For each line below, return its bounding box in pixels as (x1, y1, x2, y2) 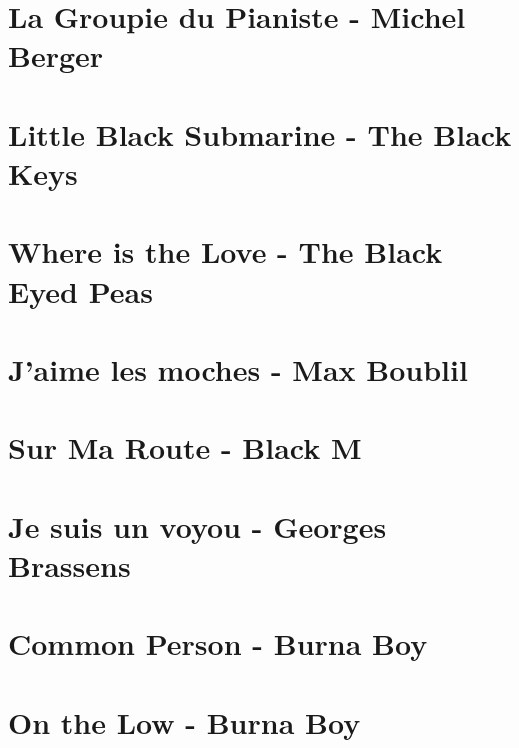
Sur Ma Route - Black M (8, 427, 362, 468)
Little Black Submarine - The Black (8, 113, 512, 154)
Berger (8, 35, 104, 76)
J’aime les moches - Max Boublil (8, 348, 468, 389)
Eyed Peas (8, 270, 153, 311)
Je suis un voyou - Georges (8, 505, 387, 546)
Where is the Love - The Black (8, 231, 443, 272)
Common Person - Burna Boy (8, 623, 428, 664)
